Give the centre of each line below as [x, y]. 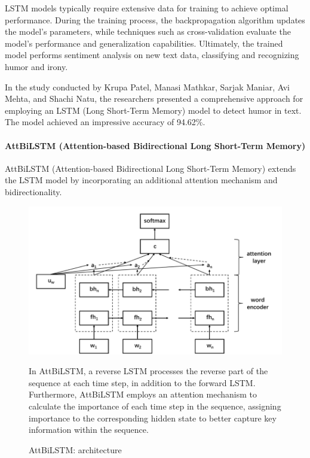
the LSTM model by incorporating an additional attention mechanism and [141, 180]
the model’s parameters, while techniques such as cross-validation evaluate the [148, 31]
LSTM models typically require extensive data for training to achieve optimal [147, 8]
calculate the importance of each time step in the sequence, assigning [155, 406]
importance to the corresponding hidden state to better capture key [153, 418]
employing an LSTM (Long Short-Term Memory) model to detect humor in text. [153, 110]
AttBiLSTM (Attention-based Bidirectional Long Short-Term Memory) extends [151, 168]
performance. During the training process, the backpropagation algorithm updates [155, 19]
